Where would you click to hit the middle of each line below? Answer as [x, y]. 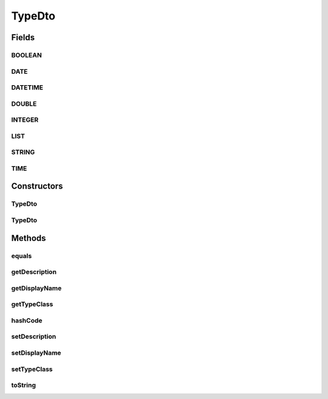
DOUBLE [24, 103]
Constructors [37, 186]
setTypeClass [32, 369]
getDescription [34, 272]
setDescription [34, 336]
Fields [23, 37]
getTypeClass [32, 304]
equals [22, 255]
